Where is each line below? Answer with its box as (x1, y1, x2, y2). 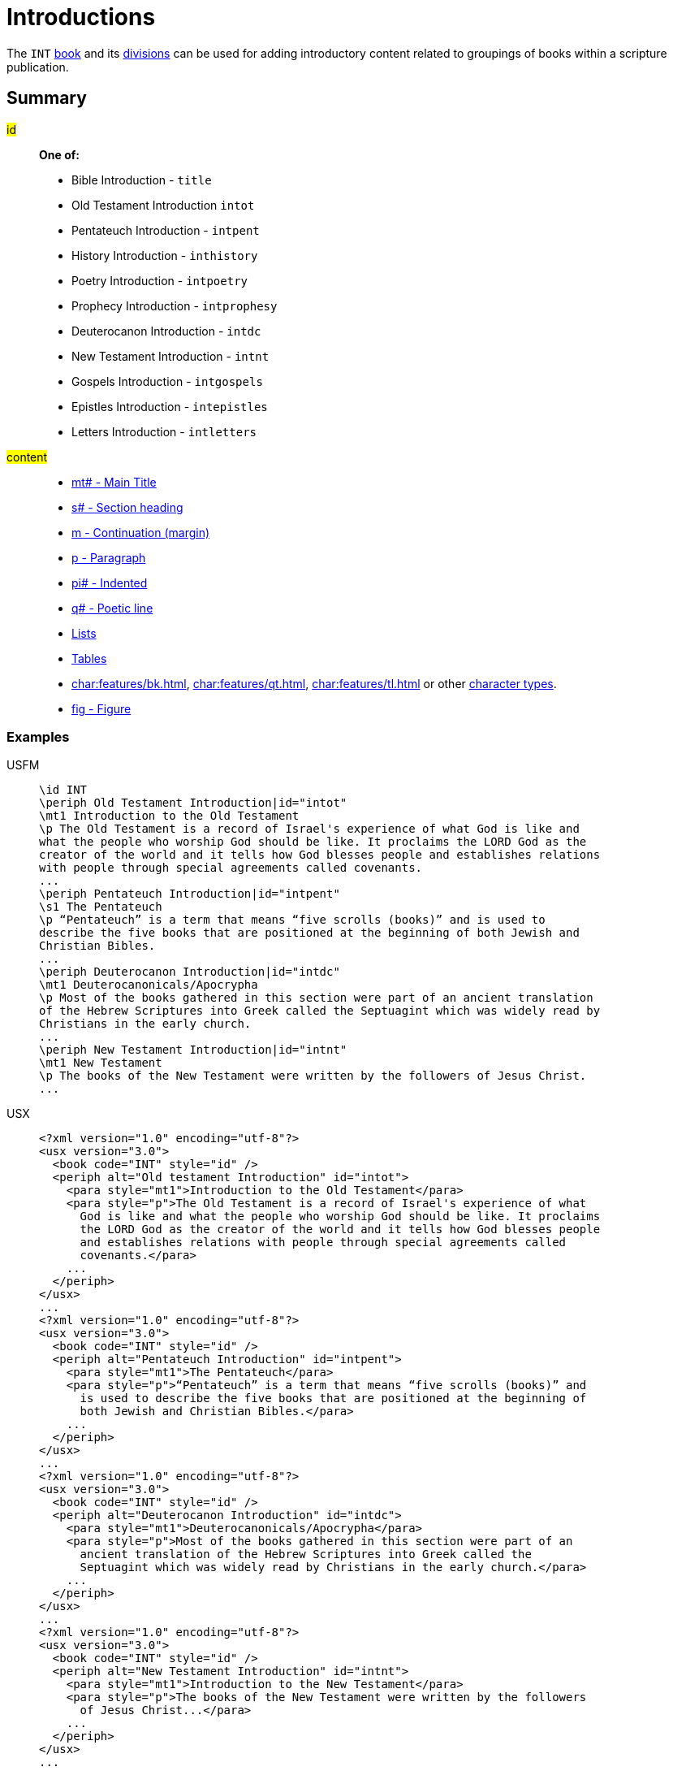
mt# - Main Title (71, 474, 157, 489)
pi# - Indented (71, 575, 148, 590)
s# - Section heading (71, 500, 183, 514)
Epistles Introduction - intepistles (71, 399, 268, 414)
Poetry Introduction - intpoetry (71, 273, 248, 288)
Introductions (6, 3, 156, 31)
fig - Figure (71, 701, 132, 716)
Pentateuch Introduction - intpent (71, 223, 260, 237)
